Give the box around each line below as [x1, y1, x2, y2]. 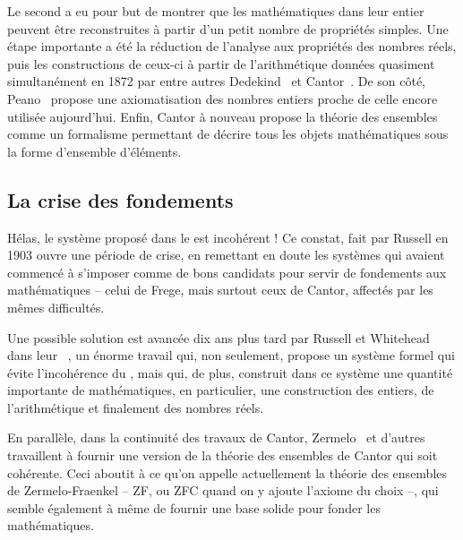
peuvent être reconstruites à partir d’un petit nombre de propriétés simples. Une [7, 19, 449, 38]
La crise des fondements [7, 185, 234, 213]
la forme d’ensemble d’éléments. [7, 141, 182, 160]
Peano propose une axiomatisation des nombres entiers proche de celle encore [7, 89, 438, 107]
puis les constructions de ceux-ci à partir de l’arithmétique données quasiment [7, 54, 435, 73]
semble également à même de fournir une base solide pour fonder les [7, 498, 381, 517]
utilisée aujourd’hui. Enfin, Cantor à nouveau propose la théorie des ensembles [7, 107, 438, 125]
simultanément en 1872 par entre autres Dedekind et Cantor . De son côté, [7, 72, 426, 90]
